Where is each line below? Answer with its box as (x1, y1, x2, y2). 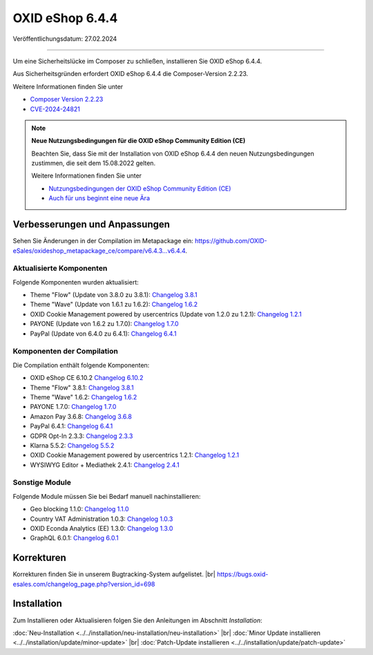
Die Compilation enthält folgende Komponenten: (12, 361, 150, 369)
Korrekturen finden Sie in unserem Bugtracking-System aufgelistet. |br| (12, 570, 216, 578)
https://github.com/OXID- (194, 237, 267, 245)
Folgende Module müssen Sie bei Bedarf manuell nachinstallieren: (12, 492, 201, 500)
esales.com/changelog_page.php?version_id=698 (12, 580, 155, 588)
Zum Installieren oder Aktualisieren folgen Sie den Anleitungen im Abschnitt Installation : (12, 616, 262, 625)
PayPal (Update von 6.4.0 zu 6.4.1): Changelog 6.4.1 (30, 329, 177, 338)
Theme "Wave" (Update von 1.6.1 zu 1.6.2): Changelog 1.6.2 (30, 301, 198, 309)
